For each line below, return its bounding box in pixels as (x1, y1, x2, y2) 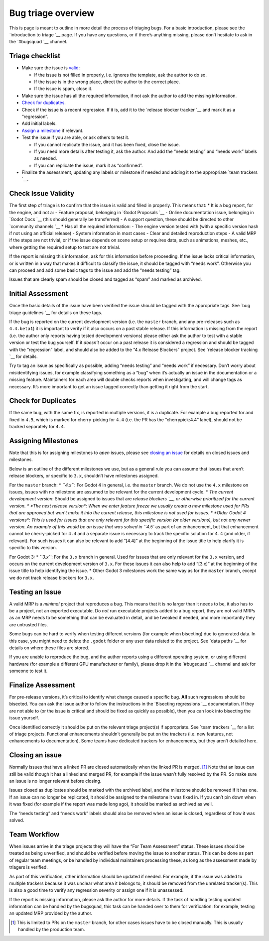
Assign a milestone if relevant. (21, 127, 84, 133)
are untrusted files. (9, 621, 48, 627)
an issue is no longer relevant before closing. (9, 778, 102, 784)
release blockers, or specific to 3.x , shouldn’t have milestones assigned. (9, 473, 159, 479)
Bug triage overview (9, 7, 95, 18)
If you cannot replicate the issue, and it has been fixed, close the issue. (34, 141, 180, 147)
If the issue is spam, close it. (34, 86, 93, 92)
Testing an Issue (9, 588, 62, 596)
